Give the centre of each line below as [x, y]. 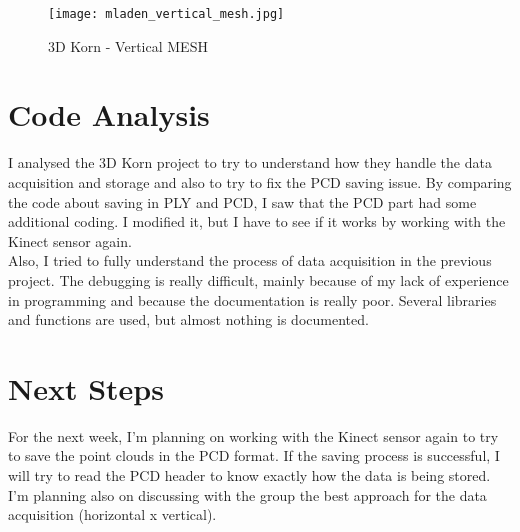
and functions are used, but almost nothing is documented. [188, 319]
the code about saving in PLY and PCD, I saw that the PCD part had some [242, 201]
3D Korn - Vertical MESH [128, 45]
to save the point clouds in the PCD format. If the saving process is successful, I [254, 455]
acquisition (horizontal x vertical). [112, 514]
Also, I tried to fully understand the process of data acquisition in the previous [250, 260]
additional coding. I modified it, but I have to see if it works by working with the [257, 221]
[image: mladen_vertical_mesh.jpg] [166, 14]
